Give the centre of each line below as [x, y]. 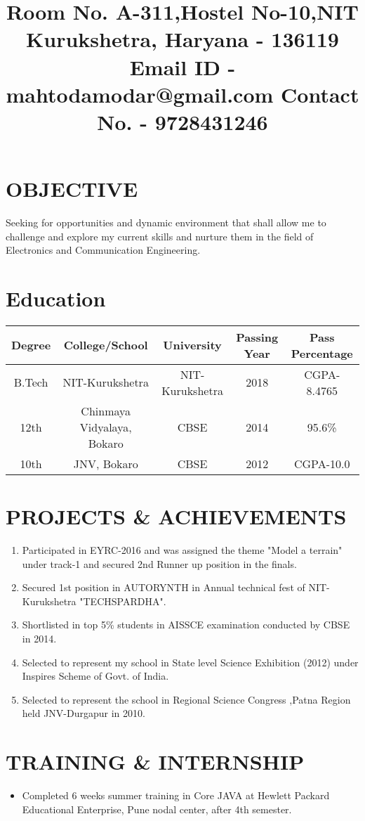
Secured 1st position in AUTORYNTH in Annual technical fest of [164, 587]
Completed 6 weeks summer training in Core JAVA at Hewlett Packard [176, 795]
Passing [257, 337]
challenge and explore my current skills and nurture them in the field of [160, 236]
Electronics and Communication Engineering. [103, 250]
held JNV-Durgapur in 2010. [84, 713]
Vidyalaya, [106, 427]
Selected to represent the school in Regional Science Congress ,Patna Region [186, 699]
